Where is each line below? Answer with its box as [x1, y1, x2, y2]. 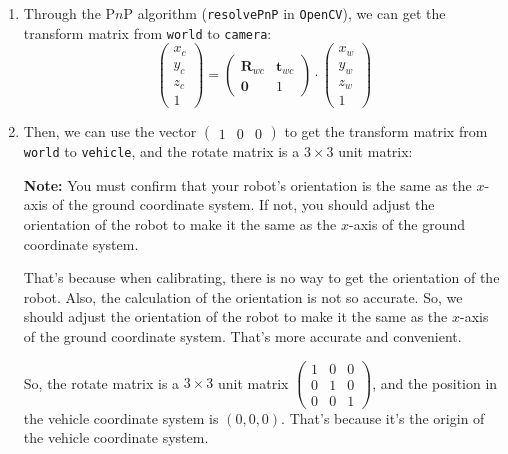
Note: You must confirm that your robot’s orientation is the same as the [23, 174, 472, 195]
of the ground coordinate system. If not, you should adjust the [52, 194, 435, 215]
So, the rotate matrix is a [23, 372, 180, 393]
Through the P [23, 3, 116, 23]
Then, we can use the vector [23, 121, 197, 142]
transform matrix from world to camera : [23, 22, 272, 43]
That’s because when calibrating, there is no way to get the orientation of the [23, 267, 500, 288]
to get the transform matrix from [284, 121, 488, 142]
